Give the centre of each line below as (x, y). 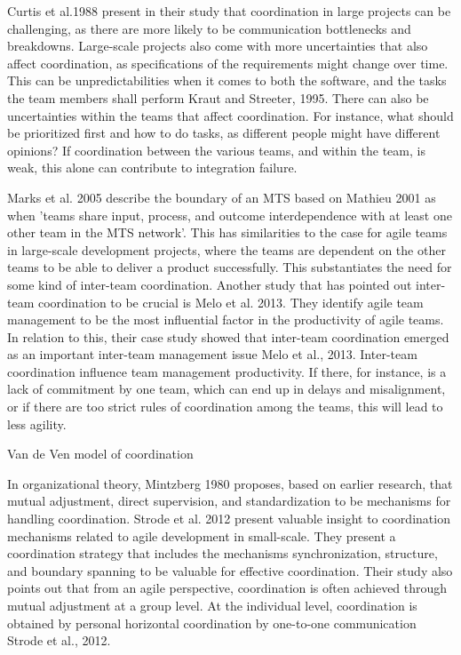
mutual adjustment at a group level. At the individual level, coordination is (212, 605)
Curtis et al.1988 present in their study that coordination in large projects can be (229, 11)
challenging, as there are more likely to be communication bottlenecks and (209, 28)
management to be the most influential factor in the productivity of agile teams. (226, 320)
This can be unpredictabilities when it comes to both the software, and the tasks (227, 80)
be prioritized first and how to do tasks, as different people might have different (224, 133)
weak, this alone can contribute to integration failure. (152, 168)
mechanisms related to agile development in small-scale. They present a (202, 535)
